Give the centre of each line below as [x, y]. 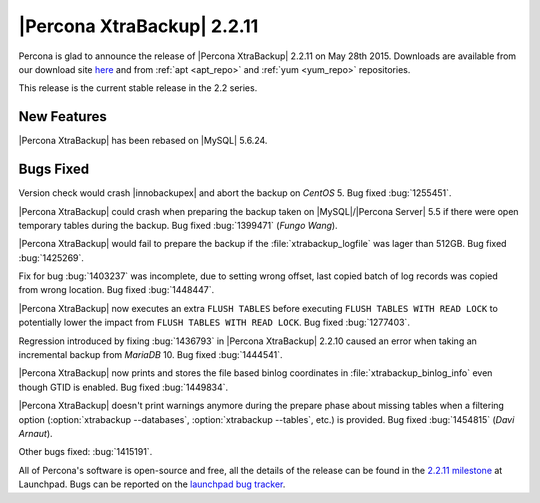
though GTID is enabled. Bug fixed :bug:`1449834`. [123, 387]
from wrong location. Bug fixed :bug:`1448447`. [116, 290]
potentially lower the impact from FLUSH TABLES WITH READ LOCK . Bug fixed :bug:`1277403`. [214, 322]
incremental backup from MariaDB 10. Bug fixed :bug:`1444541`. [150, 355]
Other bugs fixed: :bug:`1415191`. [85, 452]
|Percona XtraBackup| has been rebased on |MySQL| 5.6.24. [143, 141]
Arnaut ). [36, 433]
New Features [62, 116]
